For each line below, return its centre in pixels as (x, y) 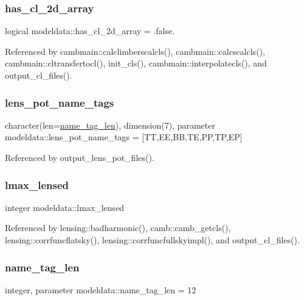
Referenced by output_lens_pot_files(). (80, 157)
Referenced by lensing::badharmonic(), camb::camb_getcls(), (118, 228)
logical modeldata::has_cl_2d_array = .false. (90, 31)
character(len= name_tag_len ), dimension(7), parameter (110, 125)
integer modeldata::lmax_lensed (65, 207)
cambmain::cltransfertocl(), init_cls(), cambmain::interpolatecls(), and (136, 63)
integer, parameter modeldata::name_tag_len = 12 (101, 289)
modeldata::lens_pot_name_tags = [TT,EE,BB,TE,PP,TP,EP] (124, 137)
